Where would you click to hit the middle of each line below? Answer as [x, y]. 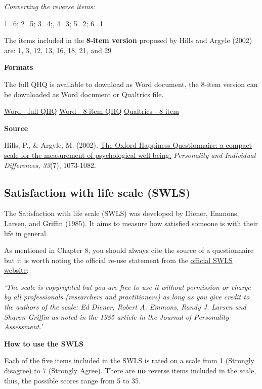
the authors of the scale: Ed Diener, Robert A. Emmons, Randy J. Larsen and [125, 307]
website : [16, 270]
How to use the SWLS [44, 343]
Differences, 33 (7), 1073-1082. [50, 165]
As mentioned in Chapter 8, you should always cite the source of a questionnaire [129, 250]
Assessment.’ [24, 327]
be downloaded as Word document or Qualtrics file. [84, 94]
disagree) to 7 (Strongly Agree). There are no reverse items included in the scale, [130, 371]
